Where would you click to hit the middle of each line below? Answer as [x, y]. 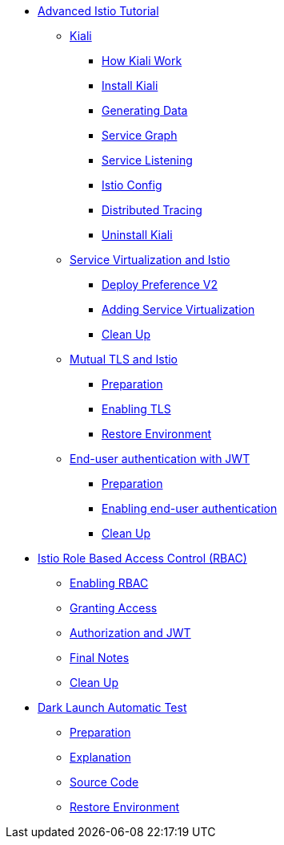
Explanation [100, 757]
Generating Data [145, 110]
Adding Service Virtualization [178, 309]
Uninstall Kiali [137, 235]
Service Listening [147, 160]
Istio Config [132, 185]
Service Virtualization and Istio [150, 260]
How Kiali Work [142, 61]
